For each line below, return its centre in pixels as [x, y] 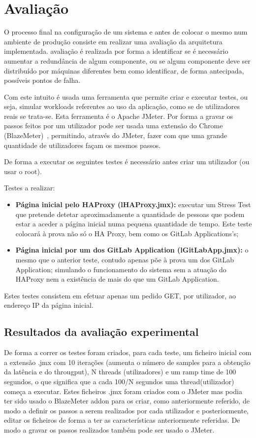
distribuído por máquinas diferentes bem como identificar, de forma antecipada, [124, 70]
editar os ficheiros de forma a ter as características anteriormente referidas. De [122, 420]
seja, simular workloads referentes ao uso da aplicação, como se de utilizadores [122, 106]
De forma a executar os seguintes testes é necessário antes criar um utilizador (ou [127, 162]
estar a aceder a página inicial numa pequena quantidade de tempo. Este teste [134, 224]
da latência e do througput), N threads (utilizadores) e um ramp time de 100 [120, 372]
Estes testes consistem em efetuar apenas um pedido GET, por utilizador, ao [120, 295]
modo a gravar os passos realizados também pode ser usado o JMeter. [109, 429]
